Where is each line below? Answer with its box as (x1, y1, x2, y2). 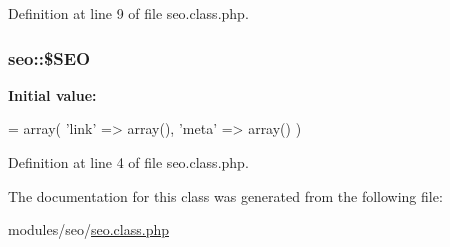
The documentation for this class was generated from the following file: (8, 185, 443, 206)
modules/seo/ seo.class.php (8, 219, 169, 240)
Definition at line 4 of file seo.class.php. (8, 152, 249, 172)
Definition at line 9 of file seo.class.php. (8, 3, 249, 23)
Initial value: (8, 84, 97, 105)
